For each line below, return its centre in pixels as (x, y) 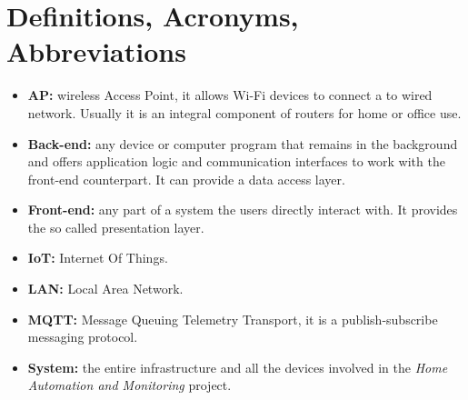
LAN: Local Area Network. (105, 289)
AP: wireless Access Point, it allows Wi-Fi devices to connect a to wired (230, 95)
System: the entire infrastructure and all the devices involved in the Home (238, 367)
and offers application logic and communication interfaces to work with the (236, 161)
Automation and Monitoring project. (129, 385)
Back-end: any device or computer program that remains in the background (243, 143)
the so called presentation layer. (116, 227)
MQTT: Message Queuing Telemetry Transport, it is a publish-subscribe (233, 319)
